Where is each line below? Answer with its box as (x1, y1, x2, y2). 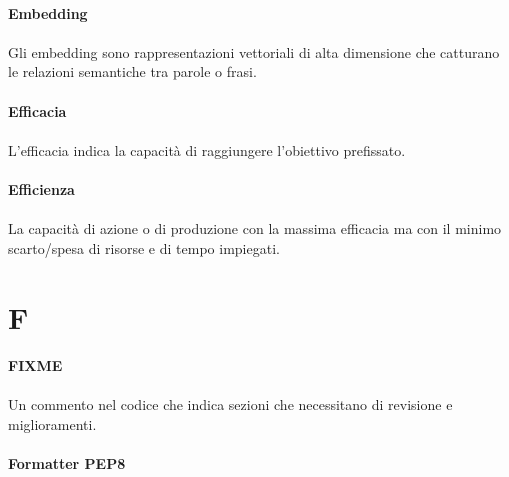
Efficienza (8, 178, 75, 199)
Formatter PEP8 (8, 453, 126, 474)
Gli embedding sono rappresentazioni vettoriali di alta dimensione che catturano (8, 41, 500, 62)
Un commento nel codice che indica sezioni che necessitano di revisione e (8, 394, 453, 415)
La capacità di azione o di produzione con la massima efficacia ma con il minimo (8, 218, 502, 239)
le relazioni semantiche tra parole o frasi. (8, 61, 257, 82)
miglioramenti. (8, 414, 97, 435)
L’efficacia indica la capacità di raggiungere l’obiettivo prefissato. (8, 139, 406, 160)
